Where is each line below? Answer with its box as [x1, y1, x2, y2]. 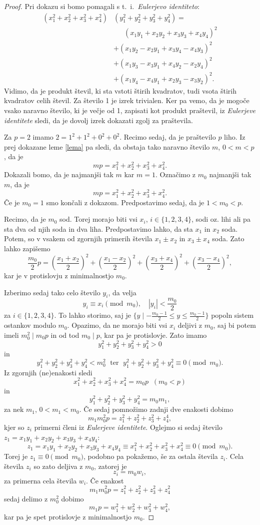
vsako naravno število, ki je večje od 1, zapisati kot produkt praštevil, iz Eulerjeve [4, 105, 256, 115]
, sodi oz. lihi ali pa [191, 214, 250, 224]
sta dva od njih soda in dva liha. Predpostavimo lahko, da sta [4, 223, 193, 234]
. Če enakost [86, 475, 124, 485]
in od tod [50, 329, 79, 340]
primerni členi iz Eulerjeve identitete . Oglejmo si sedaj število [34, 421, 222, 432]
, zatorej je [94, 460, 127, 471]
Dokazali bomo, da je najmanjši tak [4, 169, 113, 180]
